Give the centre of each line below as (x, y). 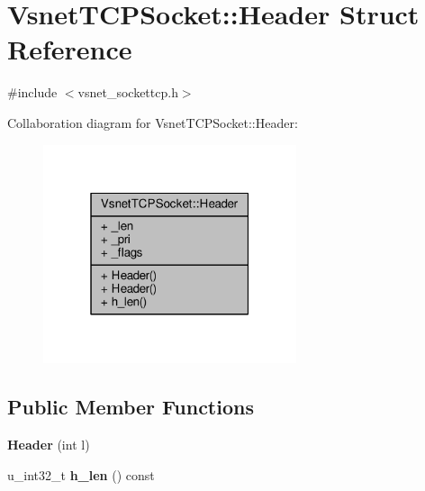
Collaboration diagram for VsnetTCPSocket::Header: (153, 122)
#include (32, 92)
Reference (70, 49)
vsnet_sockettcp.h (128, 92)
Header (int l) (49, 445)
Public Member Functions (131, 407)
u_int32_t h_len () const (81, 474)
